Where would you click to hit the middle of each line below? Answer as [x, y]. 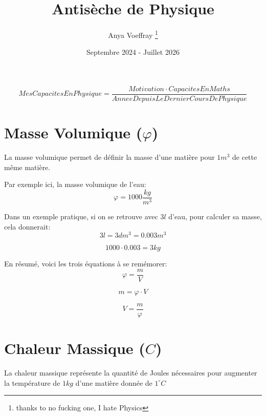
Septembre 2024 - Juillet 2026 [133, 52]
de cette [245, 157]
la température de [32, 382]
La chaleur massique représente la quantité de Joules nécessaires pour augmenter [131, 373]
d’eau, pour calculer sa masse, [215, 216]
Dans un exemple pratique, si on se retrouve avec [81, 216]
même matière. [27, 167]
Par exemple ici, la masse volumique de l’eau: [75, 184]
